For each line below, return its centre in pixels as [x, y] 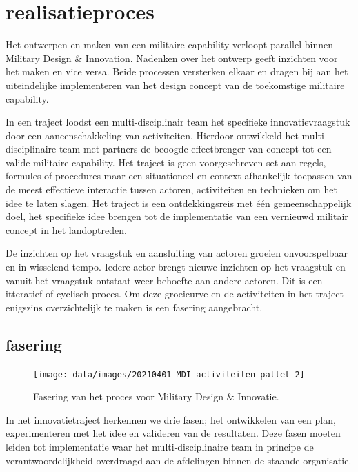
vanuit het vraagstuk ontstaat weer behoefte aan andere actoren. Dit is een [164, 280]
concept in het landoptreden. [66, 229]
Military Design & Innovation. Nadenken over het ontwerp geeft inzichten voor [172, 58]
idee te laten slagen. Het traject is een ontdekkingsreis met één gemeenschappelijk [179, 203]
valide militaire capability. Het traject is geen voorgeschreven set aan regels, [166, 162]
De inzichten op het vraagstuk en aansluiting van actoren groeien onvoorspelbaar [177, 253]
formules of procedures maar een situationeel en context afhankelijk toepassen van [179, 176]
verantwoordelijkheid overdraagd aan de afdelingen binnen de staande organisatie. [179, 460]
